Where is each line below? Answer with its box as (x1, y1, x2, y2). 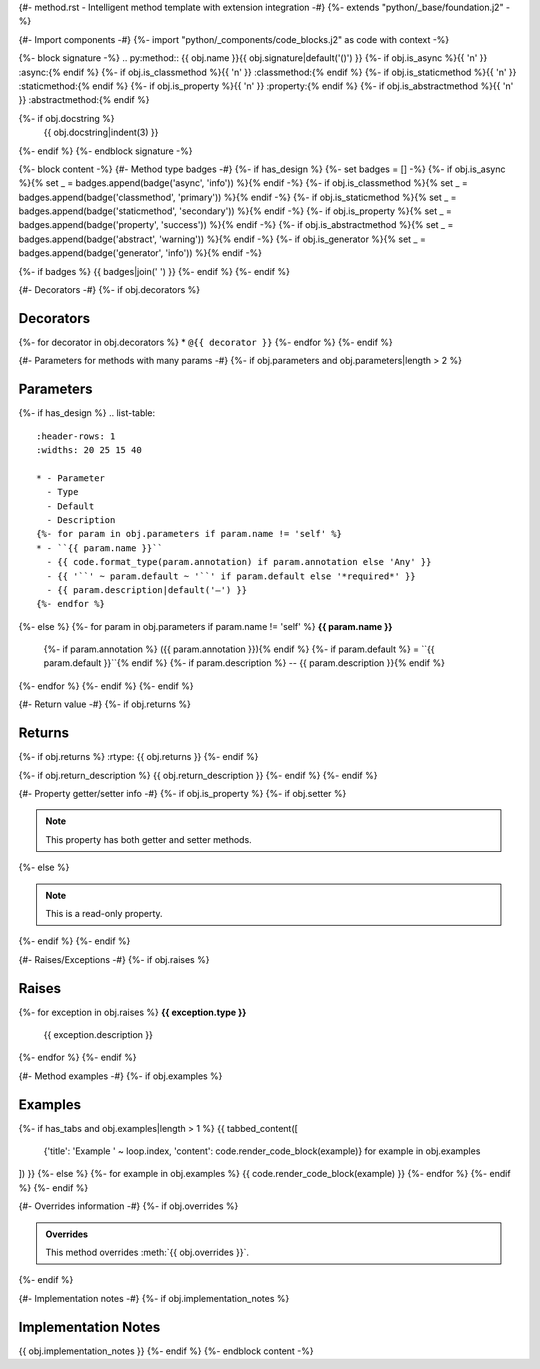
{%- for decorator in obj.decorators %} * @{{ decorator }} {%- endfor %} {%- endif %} (18, 336, 394, 348)
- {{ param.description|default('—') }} (46, 584, 248, 595)
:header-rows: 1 (36, 430, 116, 442)
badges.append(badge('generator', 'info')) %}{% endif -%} (18, 247, 263, 259)
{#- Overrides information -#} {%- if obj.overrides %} (18, 1200, 239, 1212)
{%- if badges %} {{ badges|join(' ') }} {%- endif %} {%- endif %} (18, 265, 290, 277)
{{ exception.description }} (43, 1028, 154, 1040)
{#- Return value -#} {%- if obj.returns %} (18, 698, 192, 710)
